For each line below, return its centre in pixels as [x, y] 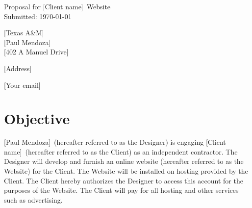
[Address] [18, 68]
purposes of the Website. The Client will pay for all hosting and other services [121, 190]
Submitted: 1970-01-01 [38, 16]
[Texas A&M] [24, 33]
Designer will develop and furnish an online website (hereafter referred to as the [124, 161]
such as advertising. [33, 199]
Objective [37, 118]
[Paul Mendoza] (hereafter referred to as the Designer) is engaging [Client [115, 142]
